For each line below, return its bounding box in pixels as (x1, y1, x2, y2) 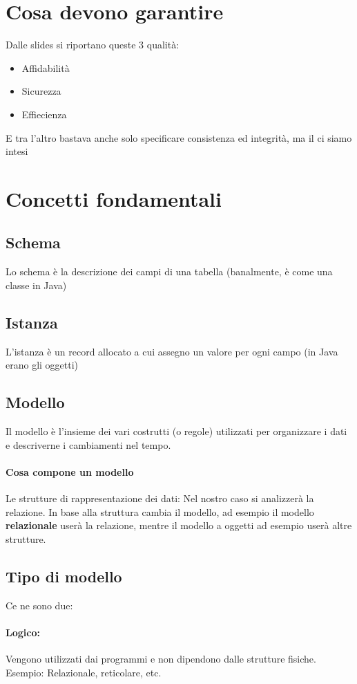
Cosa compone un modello (6, 464, 134, 479)
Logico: (6, 625, 40, 639)
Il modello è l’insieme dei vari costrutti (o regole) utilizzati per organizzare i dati (6, 424, 347, 438)
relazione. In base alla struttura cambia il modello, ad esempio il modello (6, 504, 314, 519)
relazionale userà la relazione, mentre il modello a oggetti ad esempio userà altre (6, 518, 352, 533)
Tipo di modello (6, 565, 122, 586)
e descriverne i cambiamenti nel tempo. (6, 437, 171, 452)
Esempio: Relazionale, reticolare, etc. (6, 665, 162, 679)
